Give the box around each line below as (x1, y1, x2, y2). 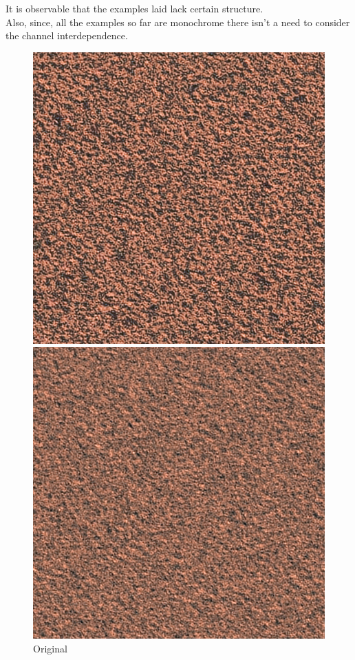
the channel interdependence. (6, 28, 128, 43)
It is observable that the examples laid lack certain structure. (6, 1, 263, 15)
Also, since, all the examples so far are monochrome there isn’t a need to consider (6, 14, 350, 29)
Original (33, 641, 67, 655)
